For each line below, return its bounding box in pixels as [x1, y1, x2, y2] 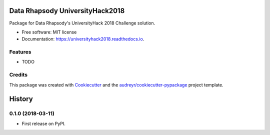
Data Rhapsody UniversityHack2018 [9, 6, 125, 15]
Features [9, 48, 31, 55]
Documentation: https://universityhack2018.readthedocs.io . [21, 36, 144, 42]
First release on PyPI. [21, 120, 66, 126]
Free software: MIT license [21, 29, 77, 35]
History [9, 95, 33, 103]
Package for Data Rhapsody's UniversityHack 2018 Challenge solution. [9, 20, 155, 26]
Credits [9, 71, 27, 78]
